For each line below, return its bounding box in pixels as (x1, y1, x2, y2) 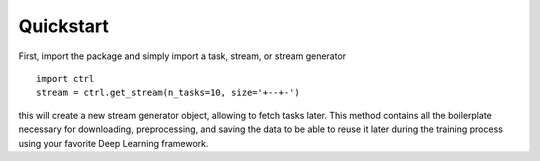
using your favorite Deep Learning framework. (18, 137, 209, 149)
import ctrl (36, 73, 95, 84)
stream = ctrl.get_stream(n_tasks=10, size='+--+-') (36, 87, 300, 99)
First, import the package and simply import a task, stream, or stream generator (18, 50, 347, 62)
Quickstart (18, 15, 110, 37)
